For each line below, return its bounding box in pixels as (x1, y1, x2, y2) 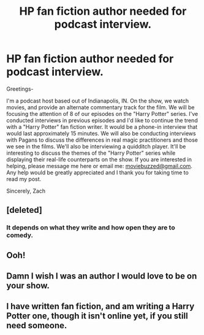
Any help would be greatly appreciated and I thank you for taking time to (6, 169, 189, 176)
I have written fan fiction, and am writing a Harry (6, 301, 195, 312)
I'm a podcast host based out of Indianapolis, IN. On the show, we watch (6, 97, 189, 104)
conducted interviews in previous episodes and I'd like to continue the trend (6, 117, 198, 124)
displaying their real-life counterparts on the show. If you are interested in (6, 155, 192, 163)
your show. (6, 280, 50, 291)
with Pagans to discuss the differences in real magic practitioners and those (6, 136, 198, 144)
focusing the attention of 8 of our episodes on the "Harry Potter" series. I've (6, 110, 198, 117)
